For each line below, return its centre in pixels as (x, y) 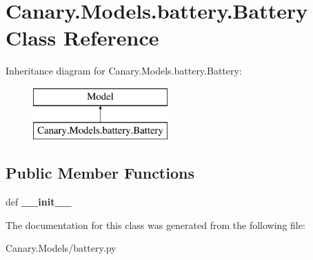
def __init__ (39, 202)
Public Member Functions (100, 173)
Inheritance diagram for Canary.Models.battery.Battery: (124, 71)
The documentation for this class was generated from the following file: (155, 224)
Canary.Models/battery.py (61, 248)
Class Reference (82, 38)
